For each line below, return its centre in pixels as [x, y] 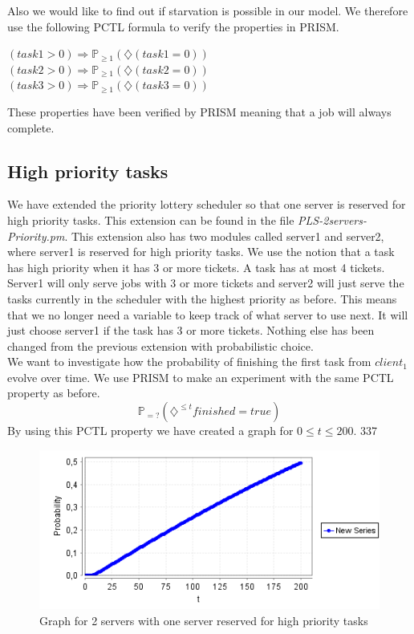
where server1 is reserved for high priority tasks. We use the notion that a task [201, 252]
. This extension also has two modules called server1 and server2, [224, 236]
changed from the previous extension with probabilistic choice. [160, 345]
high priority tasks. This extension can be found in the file [151, 219]
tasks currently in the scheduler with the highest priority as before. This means [202, 298]
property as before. [54, 393]
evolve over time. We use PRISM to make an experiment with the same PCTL [201, 377]
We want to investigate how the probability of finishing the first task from [189, 362]
